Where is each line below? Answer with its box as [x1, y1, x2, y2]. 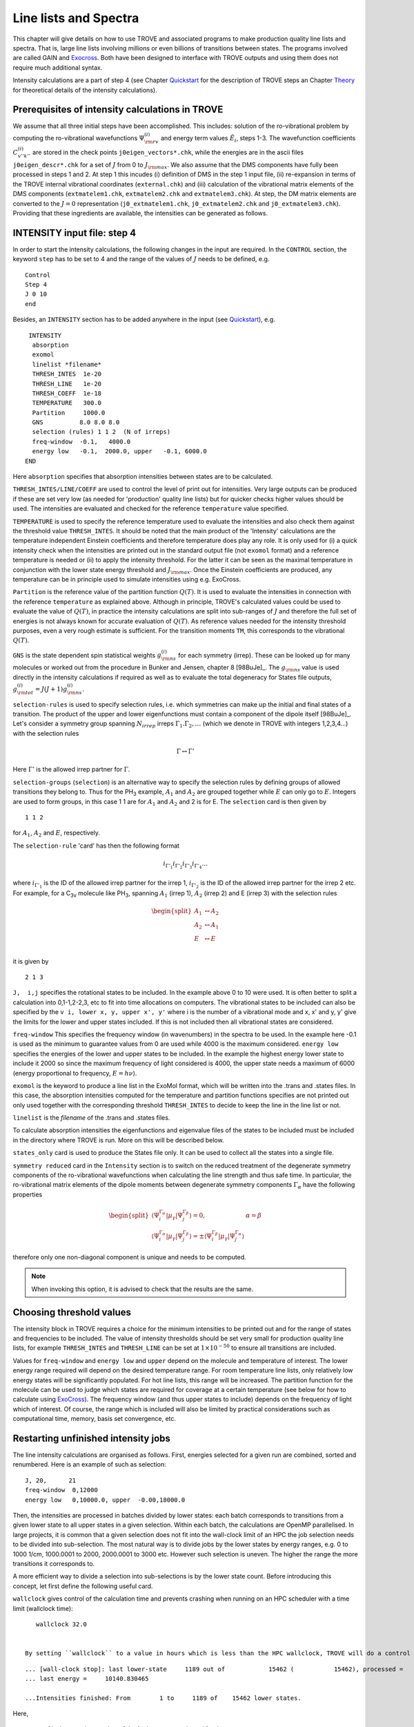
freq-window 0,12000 [25, 1486, 98, 1494]
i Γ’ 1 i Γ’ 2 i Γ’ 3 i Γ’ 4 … [163, 859, 208, 870]
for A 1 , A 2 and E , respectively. [12, 829, 100, 839]
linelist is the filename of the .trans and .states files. [12, 1114, 170, 1122]
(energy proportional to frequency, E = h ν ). [12, 1069, 137, 1077]
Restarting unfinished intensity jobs [12, 1432, 170, 1444]
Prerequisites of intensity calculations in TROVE [12, 104, 224, 115]
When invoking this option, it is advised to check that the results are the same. [31, 1285, 254, 1293]
